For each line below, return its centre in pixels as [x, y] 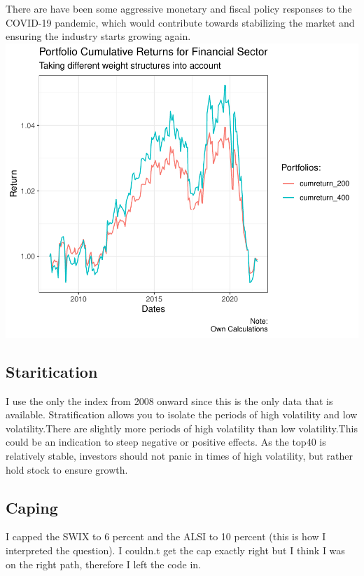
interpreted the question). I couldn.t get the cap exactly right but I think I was [175, 550]
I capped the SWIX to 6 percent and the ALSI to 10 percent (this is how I [166, 536]
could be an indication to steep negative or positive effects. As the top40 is [166, 442]
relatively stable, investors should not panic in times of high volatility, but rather [180, 455]
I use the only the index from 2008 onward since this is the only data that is [169, 400]
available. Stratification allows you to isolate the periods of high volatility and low [182, 414]
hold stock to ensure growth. [67, 469]
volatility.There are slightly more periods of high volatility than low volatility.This [182, 428]
